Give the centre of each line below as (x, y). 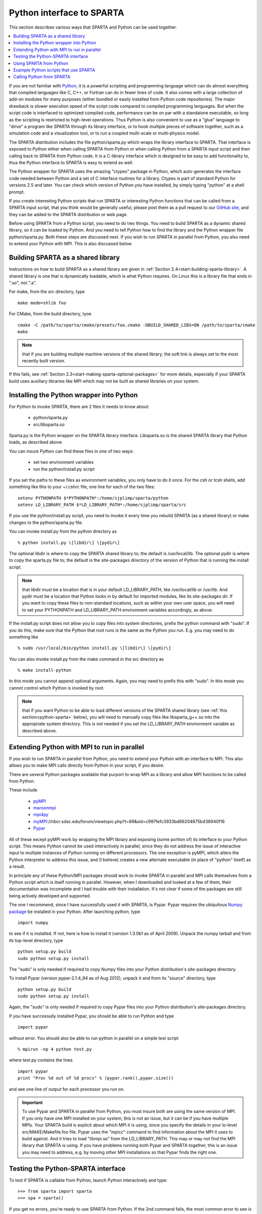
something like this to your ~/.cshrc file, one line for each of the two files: (82, 487)
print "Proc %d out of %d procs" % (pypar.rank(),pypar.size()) (96, 1078)
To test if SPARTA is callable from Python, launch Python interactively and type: (88, 1180)
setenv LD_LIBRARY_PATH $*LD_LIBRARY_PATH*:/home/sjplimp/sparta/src (102, 505)
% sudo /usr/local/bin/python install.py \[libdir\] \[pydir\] (94, 648)
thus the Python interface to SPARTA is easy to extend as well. (71, 162)
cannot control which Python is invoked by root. (57, 688)
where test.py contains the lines (41, 1060)
